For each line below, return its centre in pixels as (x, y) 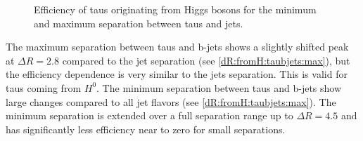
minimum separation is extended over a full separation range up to (149, 115)
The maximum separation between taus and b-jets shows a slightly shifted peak (177, 47)
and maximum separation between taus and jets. (139, 23)
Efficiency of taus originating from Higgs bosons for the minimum (175, 9)
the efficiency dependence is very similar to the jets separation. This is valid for (177, 74)
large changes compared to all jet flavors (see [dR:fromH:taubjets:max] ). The (171, 101)
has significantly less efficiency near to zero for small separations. (146, 129)
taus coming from (44, 87)
